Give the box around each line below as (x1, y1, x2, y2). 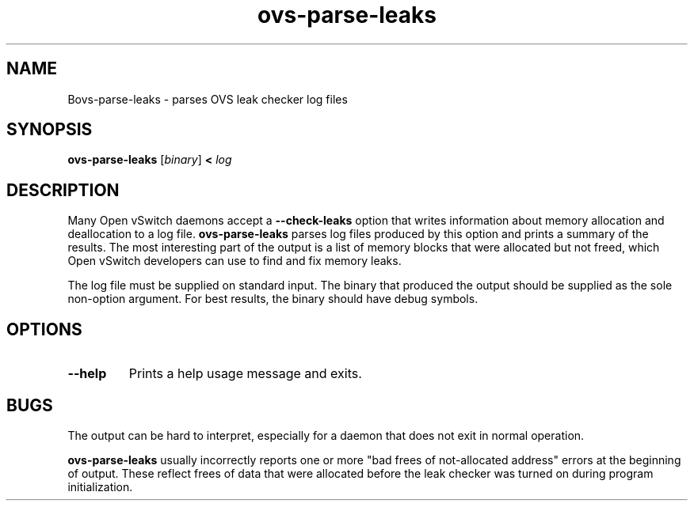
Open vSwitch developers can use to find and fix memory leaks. (67, 254, 402, 268)
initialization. (67, 479, 133, 494)
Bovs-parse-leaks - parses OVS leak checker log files (67, 92, 348, 106)
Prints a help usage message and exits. (128, 365, 362, 382)
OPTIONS (6, 319, 82, 339)
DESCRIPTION (6, 180, 120, 200)
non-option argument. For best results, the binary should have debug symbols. (67, 292, 479, 306)
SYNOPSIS (6, 119, 93, 140)
